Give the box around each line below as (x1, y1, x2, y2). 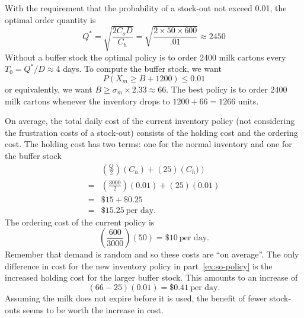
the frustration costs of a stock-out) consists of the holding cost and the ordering (5, 126, 298, 138)
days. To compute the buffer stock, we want (63, 62, 222, 75)
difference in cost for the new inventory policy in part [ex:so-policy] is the (5, 259, 273, 272)
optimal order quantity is (5, 13, 96, 26)
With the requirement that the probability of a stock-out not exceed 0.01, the (5, 2, 287, 14)
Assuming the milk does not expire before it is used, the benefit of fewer (5, 291, 267, 304)
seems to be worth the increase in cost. (23, 303, 164, 316)
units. (238, 94, 259, 107)
